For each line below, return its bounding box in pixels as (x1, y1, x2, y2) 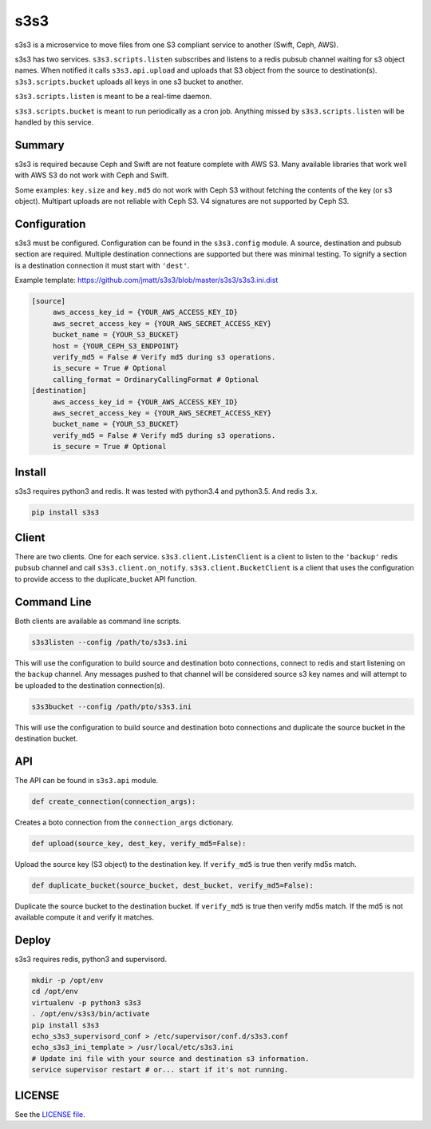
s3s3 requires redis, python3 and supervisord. (14, 955, 168, 964)
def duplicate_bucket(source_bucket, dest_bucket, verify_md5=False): (31, 881, 314, 890)
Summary (14, 138, 65, 152)
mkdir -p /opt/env (31, 976, 104, 984)
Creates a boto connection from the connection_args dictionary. (14, 817, 234, 827)
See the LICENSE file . (14, 1109, 85, 1119)
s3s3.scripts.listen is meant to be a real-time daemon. (14, 92, 212, 101)
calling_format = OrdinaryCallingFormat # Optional (52, 375, 259, 384)
